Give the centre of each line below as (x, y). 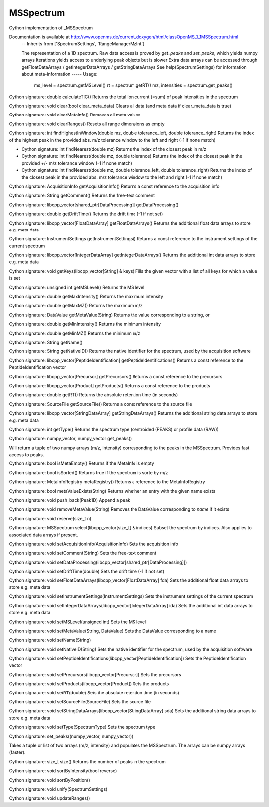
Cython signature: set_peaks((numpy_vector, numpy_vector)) (71, 736)
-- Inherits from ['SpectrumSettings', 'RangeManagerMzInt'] (83, 44)
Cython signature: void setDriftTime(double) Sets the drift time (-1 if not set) (87, 571)
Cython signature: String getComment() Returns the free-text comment (82, 195)
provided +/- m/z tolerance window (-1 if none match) (77, 163)
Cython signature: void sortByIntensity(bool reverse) (63, 771)
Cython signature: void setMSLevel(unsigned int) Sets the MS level (78, 622)
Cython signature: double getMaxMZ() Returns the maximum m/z (76, 306)
